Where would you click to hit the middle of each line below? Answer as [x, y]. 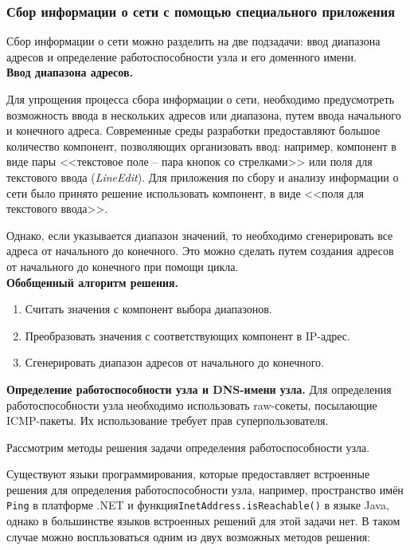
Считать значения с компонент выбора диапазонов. [148, 309]
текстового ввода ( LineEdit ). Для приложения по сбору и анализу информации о [203, 177]
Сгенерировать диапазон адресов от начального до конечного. [174, 362]
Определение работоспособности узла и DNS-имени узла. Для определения [199, 389]
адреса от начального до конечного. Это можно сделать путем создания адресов [200, 251]
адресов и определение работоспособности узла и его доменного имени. [182, 56]
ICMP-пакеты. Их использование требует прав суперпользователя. [168, 420]
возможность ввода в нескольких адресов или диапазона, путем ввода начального [204, 114]
